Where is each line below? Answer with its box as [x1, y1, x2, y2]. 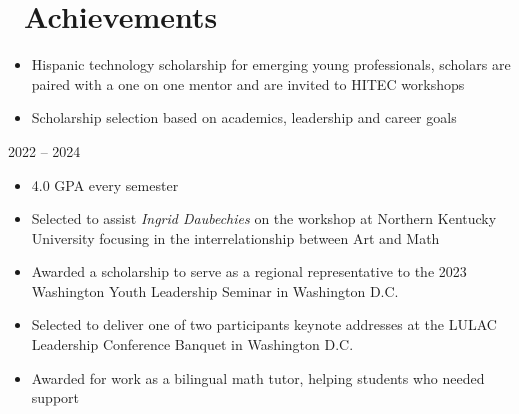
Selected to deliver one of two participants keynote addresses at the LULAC [31, 314, 497, 335]
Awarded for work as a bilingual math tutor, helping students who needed [31, 367, 485, 388]
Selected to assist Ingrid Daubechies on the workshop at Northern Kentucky [31, 208, 497, 229]
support [31, 387, 79, 408]
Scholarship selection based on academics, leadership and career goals [31, 107, 457, 128]
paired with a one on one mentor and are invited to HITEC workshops [31, 73, 465, 94]
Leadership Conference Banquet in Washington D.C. [31, 334, 354, 355]
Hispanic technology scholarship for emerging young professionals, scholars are [31, 54, 511, 75]
